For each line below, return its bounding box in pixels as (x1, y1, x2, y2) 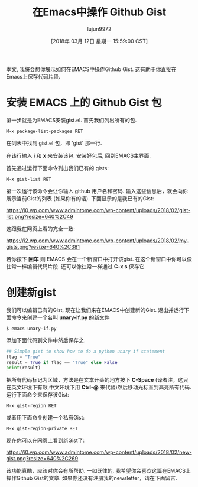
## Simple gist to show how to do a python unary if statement (6, 348, 165, 355)
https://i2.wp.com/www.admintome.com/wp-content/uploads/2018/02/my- (6, 237, 189, 244)
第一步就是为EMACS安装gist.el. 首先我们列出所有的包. (6, 116, 137, 124)
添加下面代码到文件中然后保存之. (6, 336, 86, 343)
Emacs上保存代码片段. (6, 73, 60, 80)
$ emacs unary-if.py (6, 326, 57, 332)
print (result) (6, 365, 41, 371)
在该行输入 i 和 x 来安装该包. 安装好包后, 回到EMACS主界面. (6, 152, 151, 159)
